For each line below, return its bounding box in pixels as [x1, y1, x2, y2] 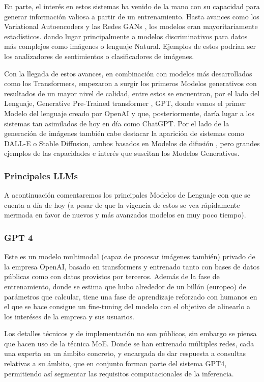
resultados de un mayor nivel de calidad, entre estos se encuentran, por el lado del [4, 88, 260, 98]
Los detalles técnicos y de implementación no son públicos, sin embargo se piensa [4, 328, 257, 339]
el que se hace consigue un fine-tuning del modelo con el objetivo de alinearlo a [4, 301, 250, 312]
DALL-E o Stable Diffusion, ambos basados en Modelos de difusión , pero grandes [4, 138, 260, 148]
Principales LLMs [4, 169, 78, 182]
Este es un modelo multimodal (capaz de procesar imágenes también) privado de [4, 251, 255, 262]
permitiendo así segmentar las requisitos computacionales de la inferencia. [4, 368, 234, 378]
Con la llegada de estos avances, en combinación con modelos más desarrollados [4, 68, 252, 78]
